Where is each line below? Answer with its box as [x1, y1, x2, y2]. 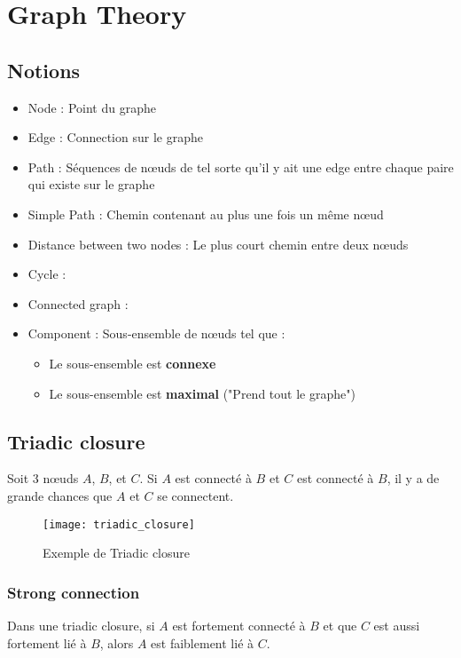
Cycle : [27, 265, 66, 283]
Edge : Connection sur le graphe [27, 128, 203, 147]
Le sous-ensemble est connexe [49, 353, 216, 372]
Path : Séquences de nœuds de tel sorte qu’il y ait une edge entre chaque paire [27, 157, 454, 176]
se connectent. [157, 486, 234, 504]
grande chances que [7, 486, 113, 504]
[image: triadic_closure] [43, 518, 195, 531]
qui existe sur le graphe [27, 175, 155, 194]
